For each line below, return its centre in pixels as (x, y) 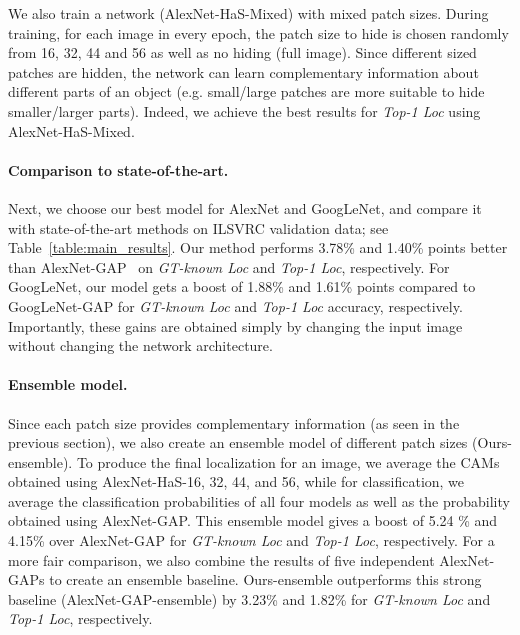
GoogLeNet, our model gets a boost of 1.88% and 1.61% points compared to (242, 286)
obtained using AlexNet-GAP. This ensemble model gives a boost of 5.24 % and (253, 520)
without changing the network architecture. (140, 345)
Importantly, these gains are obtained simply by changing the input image (235, 325)
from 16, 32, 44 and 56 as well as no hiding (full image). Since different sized (242, 52)
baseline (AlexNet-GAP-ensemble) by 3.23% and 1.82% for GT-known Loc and (249, 598)
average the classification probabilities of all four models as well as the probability (259, 500)
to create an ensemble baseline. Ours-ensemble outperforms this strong (265, 579)
